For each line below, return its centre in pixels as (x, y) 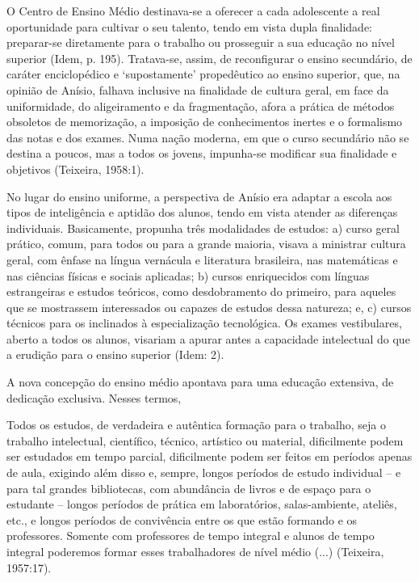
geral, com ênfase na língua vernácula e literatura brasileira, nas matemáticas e (202, 259)
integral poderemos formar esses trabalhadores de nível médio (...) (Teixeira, (195, 551)
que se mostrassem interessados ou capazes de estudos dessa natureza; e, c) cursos (209, 307)
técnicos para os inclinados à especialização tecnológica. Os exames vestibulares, (204, 323)
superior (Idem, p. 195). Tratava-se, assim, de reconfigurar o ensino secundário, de (209, 58)
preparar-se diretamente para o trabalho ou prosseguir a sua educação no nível (201, 42)
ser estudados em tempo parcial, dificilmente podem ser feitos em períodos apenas (209, 456)
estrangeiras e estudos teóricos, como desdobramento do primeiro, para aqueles (201, 291)
